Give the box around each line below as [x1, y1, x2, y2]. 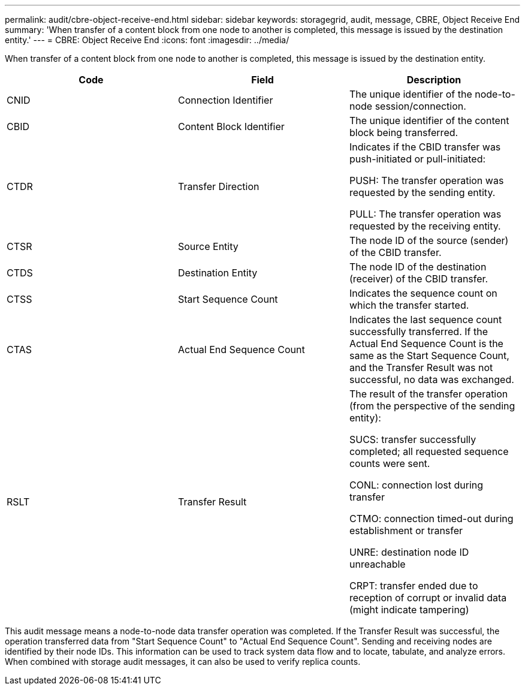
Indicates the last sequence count [349, 314, 502, 326]
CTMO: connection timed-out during [349, 513, 514, 525]
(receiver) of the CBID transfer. [349, 273, 488, 285]
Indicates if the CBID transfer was [349, 141, 501, 153]
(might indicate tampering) [349, 604, 469, 616]
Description [406, 74, 461, 86]
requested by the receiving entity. [349, 220, 501, 232]
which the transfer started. [349, 299, 469, 311]
